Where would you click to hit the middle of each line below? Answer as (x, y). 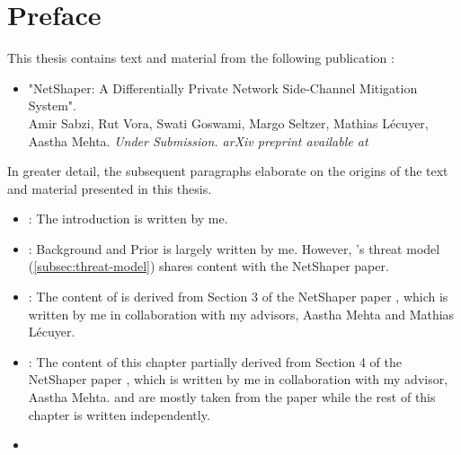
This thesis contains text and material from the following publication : (201, 58)
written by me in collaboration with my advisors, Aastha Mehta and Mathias (241, 314)
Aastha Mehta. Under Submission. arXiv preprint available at (198, 140)
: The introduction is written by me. (128, 219)
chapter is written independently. (119, 414)
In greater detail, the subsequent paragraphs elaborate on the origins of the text (228, 171)
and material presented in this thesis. (110, 188)
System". (52, 105)
